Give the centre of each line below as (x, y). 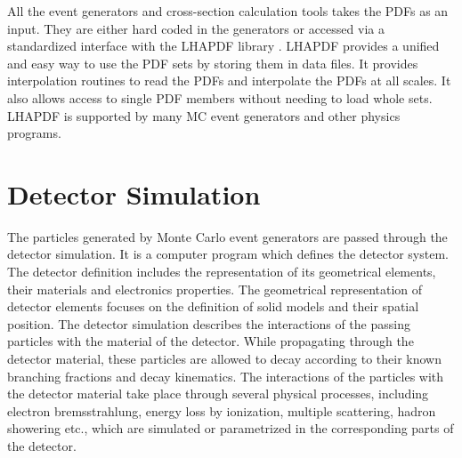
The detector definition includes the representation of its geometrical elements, (222, 272)
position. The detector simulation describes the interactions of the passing (209, 323)
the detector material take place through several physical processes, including (218, 394)
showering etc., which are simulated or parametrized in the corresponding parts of (231, 428)
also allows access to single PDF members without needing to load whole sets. (220, 97)
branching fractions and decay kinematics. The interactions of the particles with (226, 376)
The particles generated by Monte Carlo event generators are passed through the (227, 236)
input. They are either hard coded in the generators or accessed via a (196, 28)
